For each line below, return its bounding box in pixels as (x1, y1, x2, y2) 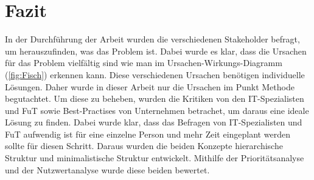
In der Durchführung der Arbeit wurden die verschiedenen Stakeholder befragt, (5, 33, 300, 45)
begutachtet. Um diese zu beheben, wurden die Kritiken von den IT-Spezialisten (5, 92, 304, 105)
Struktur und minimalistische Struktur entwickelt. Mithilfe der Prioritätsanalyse (5, 152, 304, 164)
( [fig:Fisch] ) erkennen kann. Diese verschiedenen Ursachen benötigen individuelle (5, 68, 305, 81)
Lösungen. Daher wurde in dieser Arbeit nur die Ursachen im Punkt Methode (5, 80, 295, 93)
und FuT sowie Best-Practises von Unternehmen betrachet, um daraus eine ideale (5, 104, 309, 116)
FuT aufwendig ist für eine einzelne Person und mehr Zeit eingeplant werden (5, 127, 290, 140)
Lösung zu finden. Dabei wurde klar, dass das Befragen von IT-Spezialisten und (5, 116, 302, 128)
